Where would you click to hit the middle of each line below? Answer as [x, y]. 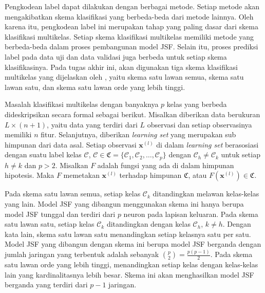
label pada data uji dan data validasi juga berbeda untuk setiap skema [116, 56]
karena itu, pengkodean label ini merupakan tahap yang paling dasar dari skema [131, 26]
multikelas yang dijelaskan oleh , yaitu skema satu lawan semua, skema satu [124, 77]
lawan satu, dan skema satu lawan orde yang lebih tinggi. [95, 87]
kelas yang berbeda [197, 104]
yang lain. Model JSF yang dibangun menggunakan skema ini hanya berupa [124, 203]
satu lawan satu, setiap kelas [50, 224]
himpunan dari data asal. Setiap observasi [71, 144]
